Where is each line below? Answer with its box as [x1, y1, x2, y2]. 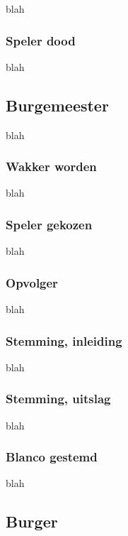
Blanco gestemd [6, 448, 98, 466]
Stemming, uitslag [6, 390, 111, 408]
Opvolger [6, 273, 58, 291]
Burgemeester [6, 94, 109, 116]
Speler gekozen [6, 215, 93, 233]
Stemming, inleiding [6, 332, 122, 349]
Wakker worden [6, 158, 97, 175]
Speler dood [6, 31, 76, 49]
